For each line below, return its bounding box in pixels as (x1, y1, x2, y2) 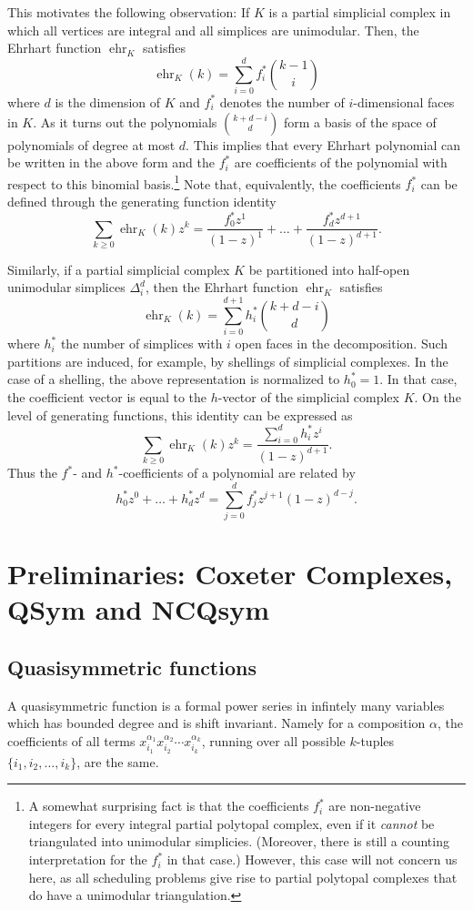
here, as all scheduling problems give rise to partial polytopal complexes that (28, 867, 458, 886)
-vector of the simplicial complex (217, 387, 399, 406)
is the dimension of (55, 92, 161, 111)
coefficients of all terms (7, 731, 136, 750)
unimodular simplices (7, 278, 126, 297)
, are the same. (76, 752, 159, 771)
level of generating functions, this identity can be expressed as (7, 405, 353, 424)
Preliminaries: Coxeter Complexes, (7, 555, 453, 592)
